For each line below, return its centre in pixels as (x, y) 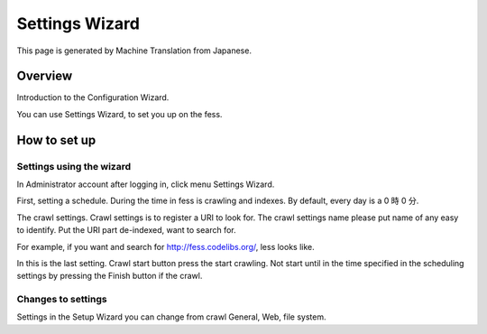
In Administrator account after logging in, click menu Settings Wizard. (146, 184)
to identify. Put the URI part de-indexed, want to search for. (126, 230)
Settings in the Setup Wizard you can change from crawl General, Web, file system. (171, 317)
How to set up (56, 140)
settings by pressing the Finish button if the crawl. (110, 276)
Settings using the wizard (74, 166)
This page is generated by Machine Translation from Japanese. (134, 51)
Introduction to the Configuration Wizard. (93, 97)
